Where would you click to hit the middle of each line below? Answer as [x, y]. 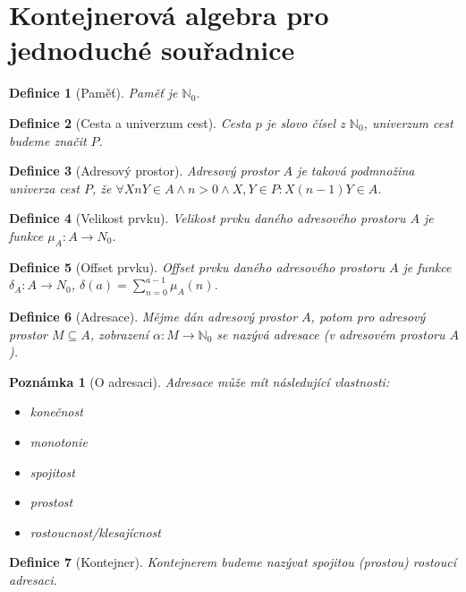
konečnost [56, 412]
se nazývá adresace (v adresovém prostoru [331, 334]
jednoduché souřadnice [152, 50]
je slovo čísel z [305, 122]
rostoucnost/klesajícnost [95, 532]
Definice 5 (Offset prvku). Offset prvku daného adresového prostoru [197, 266]
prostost [51, 502]
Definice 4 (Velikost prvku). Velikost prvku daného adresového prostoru [208, 218]
